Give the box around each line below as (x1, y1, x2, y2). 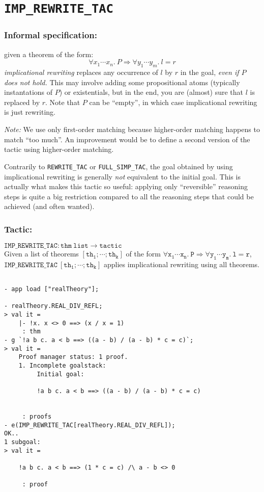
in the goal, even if (180, 67, 239, 77)
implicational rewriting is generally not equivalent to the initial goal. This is (4, 171, 241, 182)
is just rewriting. (4, 107, 55, 117)
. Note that (45, 96, 80, 107)
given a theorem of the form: (4, 48, 94, 59)
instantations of (4, 87, 53, 97)
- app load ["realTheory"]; (4, 286, 99, 293)
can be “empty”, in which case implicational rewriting (89, 96, 257, 107)
